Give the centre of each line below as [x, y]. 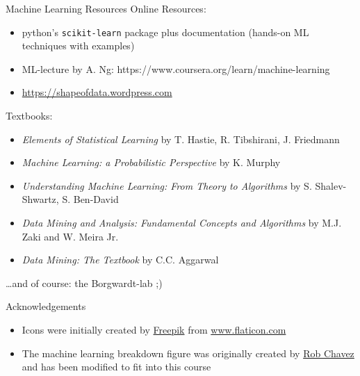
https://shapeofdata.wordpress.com [97, 92]
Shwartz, [40, 199]
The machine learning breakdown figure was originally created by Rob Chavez [188, 353]
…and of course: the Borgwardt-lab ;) [84, 283]
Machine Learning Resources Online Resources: [106, 8]
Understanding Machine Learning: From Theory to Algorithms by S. [167, 185]
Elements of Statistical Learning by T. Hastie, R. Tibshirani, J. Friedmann [181, 139]
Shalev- [331, 185]
